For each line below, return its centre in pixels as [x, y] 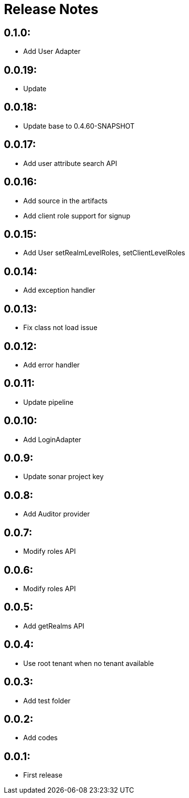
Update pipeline [48, 402]
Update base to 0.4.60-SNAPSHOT [79, 126]
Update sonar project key [64, 477]
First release [43, 775]
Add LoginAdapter [52, 439]
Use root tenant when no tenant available [89, 663]
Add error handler [51, 365]
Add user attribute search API [70, 163]
